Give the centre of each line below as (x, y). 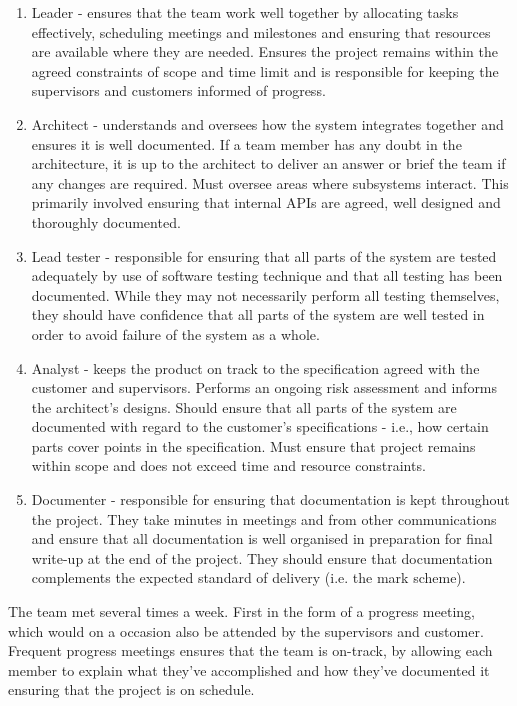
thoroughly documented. (106, 221)
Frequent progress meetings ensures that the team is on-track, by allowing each (250, 650)
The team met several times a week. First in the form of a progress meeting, (241, 611)
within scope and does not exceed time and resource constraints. (228, 465)
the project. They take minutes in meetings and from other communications (264, 518)
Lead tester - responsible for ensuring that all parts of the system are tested (264, 255)
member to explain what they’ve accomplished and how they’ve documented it (249, 669)
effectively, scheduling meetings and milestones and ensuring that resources (261, 31)
